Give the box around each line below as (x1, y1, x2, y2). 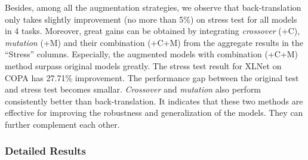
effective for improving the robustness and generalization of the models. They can (5, 106, 303, 119)
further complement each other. (5, 118, 120, 130)
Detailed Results (5, 143, 86, 158)
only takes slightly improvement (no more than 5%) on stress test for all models (5, 13, 297, 25)
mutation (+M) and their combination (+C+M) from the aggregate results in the (5, 36, 303, 48)
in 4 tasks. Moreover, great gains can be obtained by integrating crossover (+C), (5, 24, 300, 37)
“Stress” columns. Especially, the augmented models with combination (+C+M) (5, 48, 298, 60)
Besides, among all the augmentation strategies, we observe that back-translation (5, 1, 301, 13)
